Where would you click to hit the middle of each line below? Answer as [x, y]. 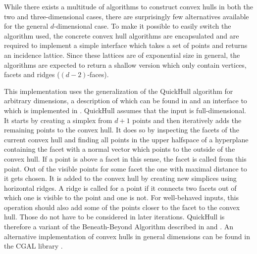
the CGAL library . [33, 246]
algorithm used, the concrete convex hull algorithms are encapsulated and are [122, 35]
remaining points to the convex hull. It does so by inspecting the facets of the [122, 130]
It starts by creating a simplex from [58, 120]
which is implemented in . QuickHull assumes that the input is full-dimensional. [125, 110]
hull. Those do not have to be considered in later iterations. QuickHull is [114, 217]
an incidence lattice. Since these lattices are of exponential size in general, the [122, 55]
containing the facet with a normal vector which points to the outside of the [120, 149]
